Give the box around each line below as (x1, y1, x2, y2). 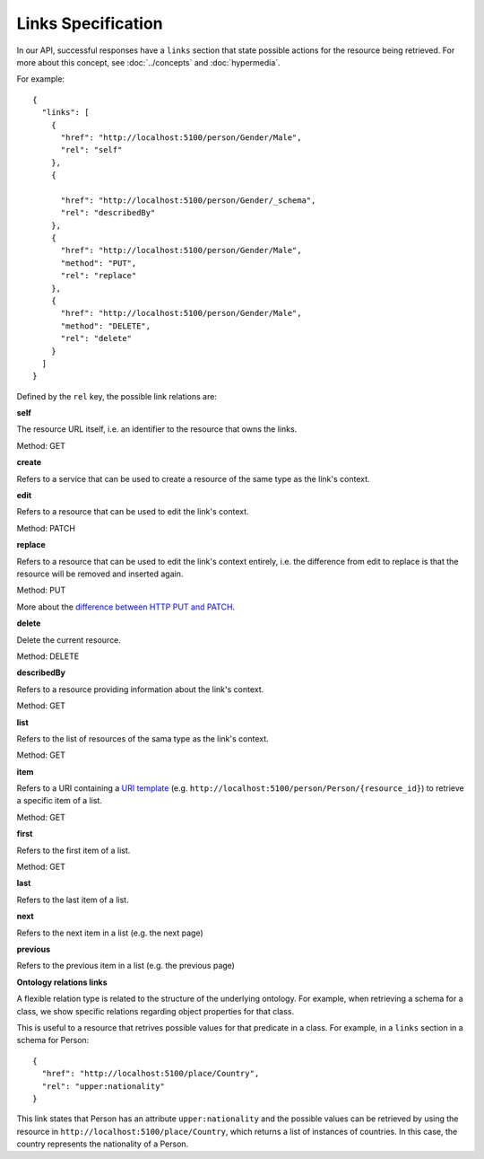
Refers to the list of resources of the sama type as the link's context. (16, 733, 269, 744)
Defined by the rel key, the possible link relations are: (16, 391, 217, 401)
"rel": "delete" (60, 333, 133, 344)
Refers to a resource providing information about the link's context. (16, 683, 264, 695)
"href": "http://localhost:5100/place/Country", (41, 1068, 260, 1079)
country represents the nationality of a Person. (16, 1138, 189, 1149)
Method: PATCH (16, 522, 76, 533)
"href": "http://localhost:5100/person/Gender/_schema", (60, 195, 316, 206)
